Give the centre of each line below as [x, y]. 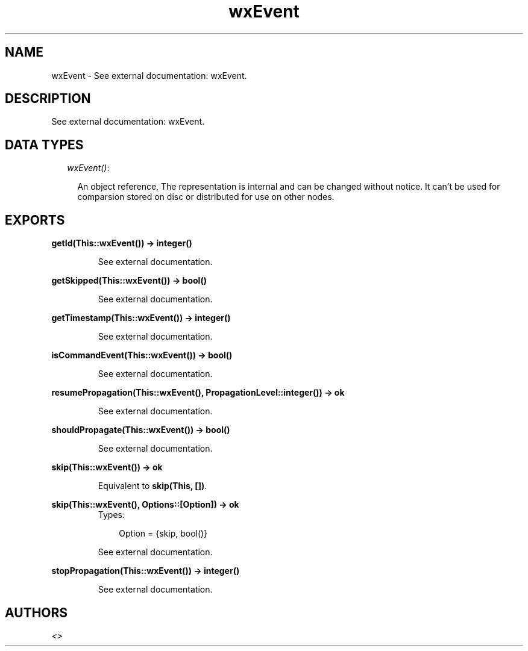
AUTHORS [36, 612]
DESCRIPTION [48, 99]
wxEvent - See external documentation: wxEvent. [149, 75]
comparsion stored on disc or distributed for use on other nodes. [206, 197]
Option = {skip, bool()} [163, 534]
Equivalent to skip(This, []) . [152, 486]
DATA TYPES [44, 145]
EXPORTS [35, 220]
